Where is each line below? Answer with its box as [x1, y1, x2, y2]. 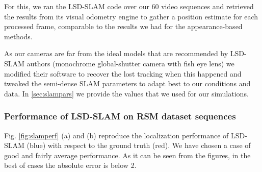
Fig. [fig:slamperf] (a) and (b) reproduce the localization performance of [4, 130, 229, 140]
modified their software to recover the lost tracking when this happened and [4, 68, 242, 79]
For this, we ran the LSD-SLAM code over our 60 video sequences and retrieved [4, 1, 254, 11]
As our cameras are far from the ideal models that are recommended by [4, 48, 228, 59]
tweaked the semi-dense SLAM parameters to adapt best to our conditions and [4, 78, 251, 89]
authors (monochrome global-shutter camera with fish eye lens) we [27, 58, 234, 68]
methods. [4, 31, 33, 41]
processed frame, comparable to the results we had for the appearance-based [4, 21, 243, 32]
